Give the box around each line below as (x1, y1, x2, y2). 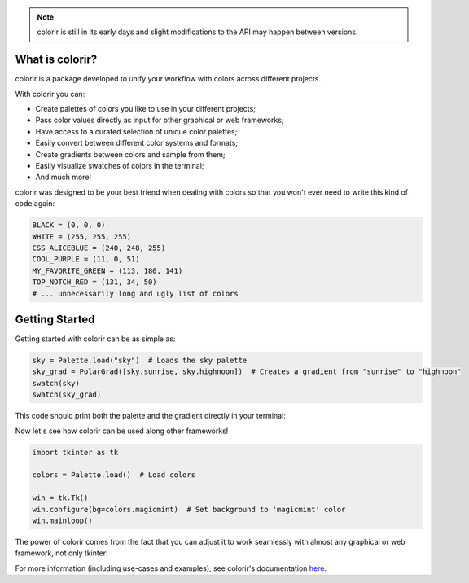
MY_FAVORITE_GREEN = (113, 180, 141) (32, 265, 183, 275)
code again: (15, 199, 55, 208)
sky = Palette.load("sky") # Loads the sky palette (32, 356, 248, 366)
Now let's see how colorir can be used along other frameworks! (15, 426, 229, 436)
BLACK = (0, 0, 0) (32, 221, 106, 230)
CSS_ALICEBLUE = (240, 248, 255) (32, 243, 166, 252)
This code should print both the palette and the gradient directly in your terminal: (15, 411, 287, 421)
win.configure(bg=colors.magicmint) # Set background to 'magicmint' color (32, 505, 346, 514)
